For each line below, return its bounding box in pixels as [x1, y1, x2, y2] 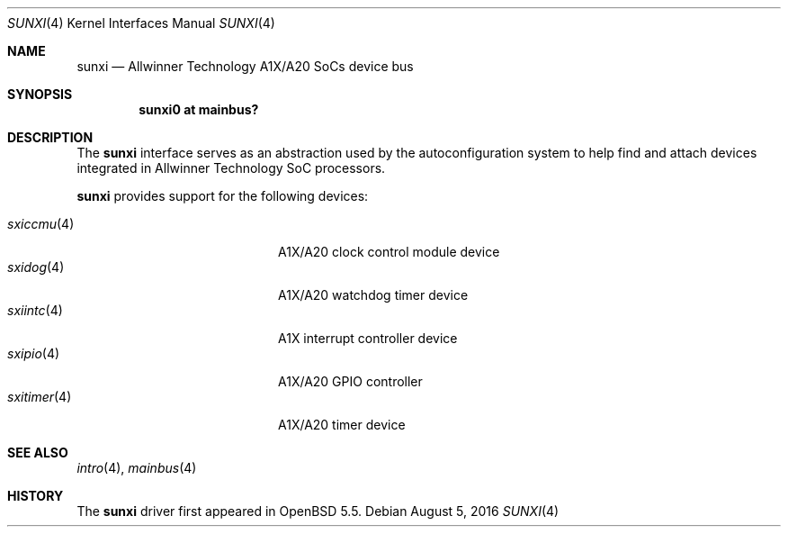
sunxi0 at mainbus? [139, 102, 259, 117]
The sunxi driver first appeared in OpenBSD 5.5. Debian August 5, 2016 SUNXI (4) [76, 503, 560, 519]
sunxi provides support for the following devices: [76, 188, 369, 204]
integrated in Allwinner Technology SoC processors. [76, 160, 386, 176]
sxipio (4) [7, 346, 60, 361]
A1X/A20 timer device [278, 417, 406, 432]
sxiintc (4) [7, 303, 63, 318]
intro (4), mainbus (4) [76, 460, 197, 475]
